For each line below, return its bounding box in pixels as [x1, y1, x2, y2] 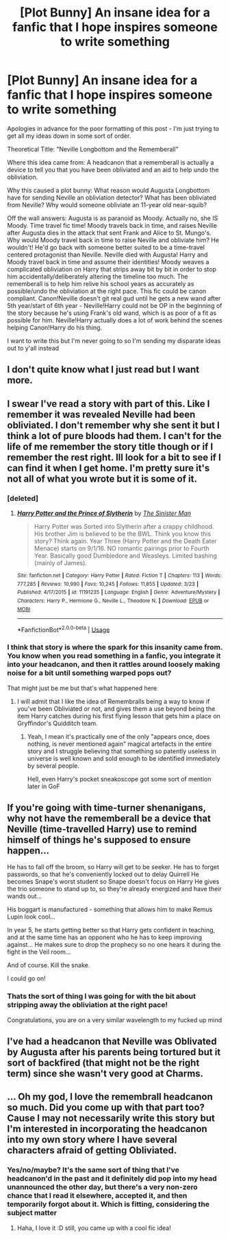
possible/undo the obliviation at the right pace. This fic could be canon [7, 287, 207, 295]
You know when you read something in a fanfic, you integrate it [7, 651, 221, 661]
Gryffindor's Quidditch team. [16, 719, 98, 727]
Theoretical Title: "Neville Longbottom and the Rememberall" [7, 145, 179, 153]
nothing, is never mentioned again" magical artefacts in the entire [27, 740, 212, 748]
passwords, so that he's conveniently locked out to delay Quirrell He [7, 870, 200, 879]
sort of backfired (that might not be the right [7, 1057, 200, 1069]
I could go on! [7, 974, 46, 982]
